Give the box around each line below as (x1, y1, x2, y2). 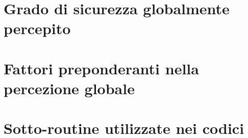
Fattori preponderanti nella (4, 58, 199, 78)
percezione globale (4, 77, 135, 98)
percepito (4, 18, 71, 39)
